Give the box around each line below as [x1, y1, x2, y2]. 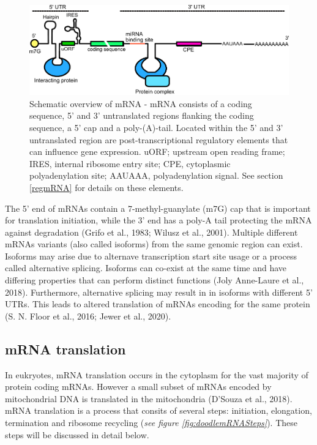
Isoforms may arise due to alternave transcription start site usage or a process [5, 249, 297, 262]
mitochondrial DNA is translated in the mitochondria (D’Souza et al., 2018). [5, 392, 293, 405]
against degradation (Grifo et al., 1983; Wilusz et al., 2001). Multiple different [5, 225, 298, 238]
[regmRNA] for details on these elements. [29, 181, 184, 193]
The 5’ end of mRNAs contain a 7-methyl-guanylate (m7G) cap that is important [5, 201, 311, 214]
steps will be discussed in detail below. [5, 428, 149, 441]
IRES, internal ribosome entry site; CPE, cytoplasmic [29, 157, 231, 170]
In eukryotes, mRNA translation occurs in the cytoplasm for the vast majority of [5, 368, 308, 381]
